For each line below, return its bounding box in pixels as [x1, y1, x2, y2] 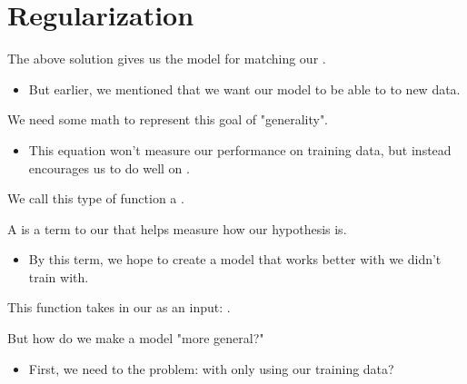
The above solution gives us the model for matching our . [7, 49, 326, 68]
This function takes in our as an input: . [7, 298, 231, 317]
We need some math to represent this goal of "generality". [7, 110, 329, 129]
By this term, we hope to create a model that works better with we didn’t [28, 250, 442, 269]
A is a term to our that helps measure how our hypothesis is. [7, 219, 347, 238]
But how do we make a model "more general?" [7, 329, 264, 348]
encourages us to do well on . [28, 158, 190, 177]
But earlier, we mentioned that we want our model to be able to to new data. [28, 79, 461, 98]
